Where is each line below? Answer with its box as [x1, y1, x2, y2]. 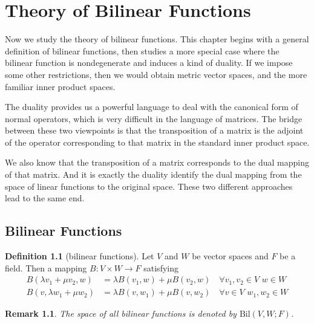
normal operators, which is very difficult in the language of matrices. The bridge [5, 112, 303, 125]
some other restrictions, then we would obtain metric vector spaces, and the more [5, 68, 307, 80]
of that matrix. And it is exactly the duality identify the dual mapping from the [5, 168, 302, 181]
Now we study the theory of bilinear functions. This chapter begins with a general [5, 33, 309, 45]
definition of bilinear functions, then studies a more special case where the [5, 44, 280, 57]
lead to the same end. [5, 192, 85, 204]
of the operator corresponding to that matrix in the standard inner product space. [5, 135, 310, 148]
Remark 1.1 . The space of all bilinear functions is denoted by [5, 307, 237, 320]
